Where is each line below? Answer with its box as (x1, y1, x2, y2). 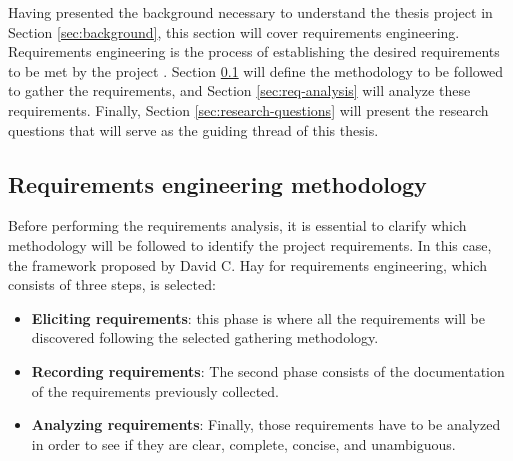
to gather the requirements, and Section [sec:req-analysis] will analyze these (8, 80, 471, 101)
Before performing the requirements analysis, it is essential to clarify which (8, 215, 467, 236)
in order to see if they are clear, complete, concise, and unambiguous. (31, 433, 456, 454)
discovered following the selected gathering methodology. (31, 327, 379, 348)
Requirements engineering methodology (8, 168, 427, 199)
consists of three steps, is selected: (8, 274, 216, 295)
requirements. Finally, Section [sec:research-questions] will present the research (8, 99, 489, 120)
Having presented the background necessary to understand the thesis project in (8, 2, 493, 22)
